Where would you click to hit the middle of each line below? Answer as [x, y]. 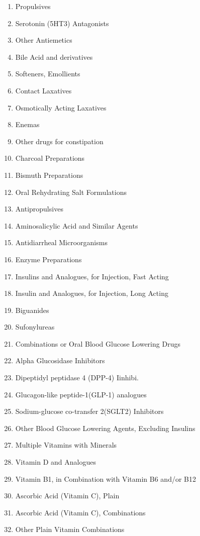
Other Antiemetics [44, 40]
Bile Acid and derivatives [54, 57]
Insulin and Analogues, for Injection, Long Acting [92, 293]
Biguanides [32, 310]
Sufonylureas [35, 327]
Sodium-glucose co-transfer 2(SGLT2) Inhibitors [89, 411]
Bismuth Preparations [49, 175]
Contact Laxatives [43, 90]
